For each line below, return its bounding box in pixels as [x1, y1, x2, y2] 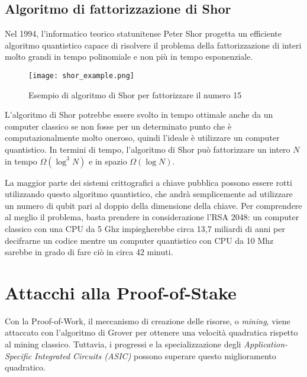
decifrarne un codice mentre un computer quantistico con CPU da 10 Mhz [5, 234, 274, 246]
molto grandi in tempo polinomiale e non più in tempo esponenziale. [5, 50, 253, 63]
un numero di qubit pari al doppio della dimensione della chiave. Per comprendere [5, 199, 302, 211]
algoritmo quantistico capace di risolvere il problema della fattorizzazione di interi [5, 38, 302, 51]
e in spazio [89, 154, 127, 167]
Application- [244, 338, 288, 350]
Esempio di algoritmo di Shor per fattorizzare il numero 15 [28, 88, 242, 101]
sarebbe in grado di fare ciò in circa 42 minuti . [5, 246, 173, 258]
